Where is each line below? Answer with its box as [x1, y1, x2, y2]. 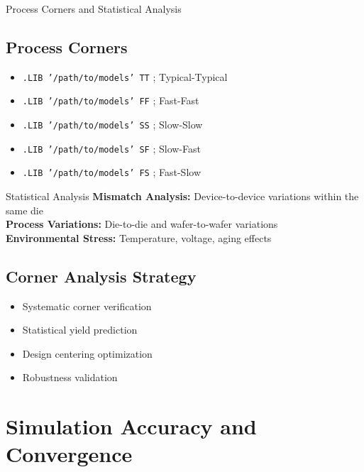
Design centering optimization [22, 346, 153, 361]
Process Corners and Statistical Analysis [6, 1, 182, 16]
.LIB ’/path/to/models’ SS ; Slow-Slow [22, 117, 203, 132]
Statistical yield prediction [22, 322, 138, 337]
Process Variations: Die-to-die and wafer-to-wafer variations [6, 216, 278, 231]
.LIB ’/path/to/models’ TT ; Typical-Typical [22, 69, 228, 84]
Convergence [6, 439, 133, 468]
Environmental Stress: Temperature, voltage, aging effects [6, 230, 272, 245]
